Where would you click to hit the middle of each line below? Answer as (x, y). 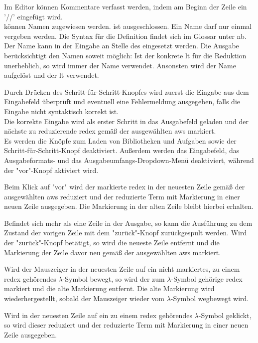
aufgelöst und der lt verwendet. (52, 75)
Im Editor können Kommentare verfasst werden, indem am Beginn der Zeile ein (126, 6)
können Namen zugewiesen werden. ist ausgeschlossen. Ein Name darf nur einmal (128, 26)
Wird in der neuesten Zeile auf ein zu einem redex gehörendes (98, 315)
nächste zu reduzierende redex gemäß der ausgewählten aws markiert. (110, 131)
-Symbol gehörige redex (207, 278)
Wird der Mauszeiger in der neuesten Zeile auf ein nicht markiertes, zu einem (122, 269)
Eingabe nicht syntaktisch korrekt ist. (61, 111)
